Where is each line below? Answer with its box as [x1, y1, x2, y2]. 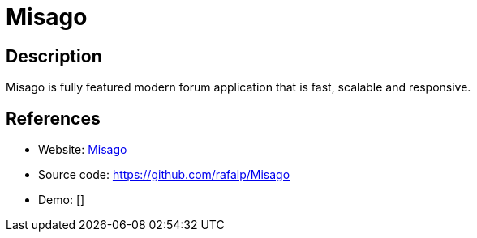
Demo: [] [38, 193, 85, 207]
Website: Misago [38, 142, 127, 157]
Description [6, 45, 102, 66]
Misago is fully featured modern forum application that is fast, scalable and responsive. [6, 80, 471, 95]
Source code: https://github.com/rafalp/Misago [38, 168, 290, 182]
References [6, 108, 101, 129]
